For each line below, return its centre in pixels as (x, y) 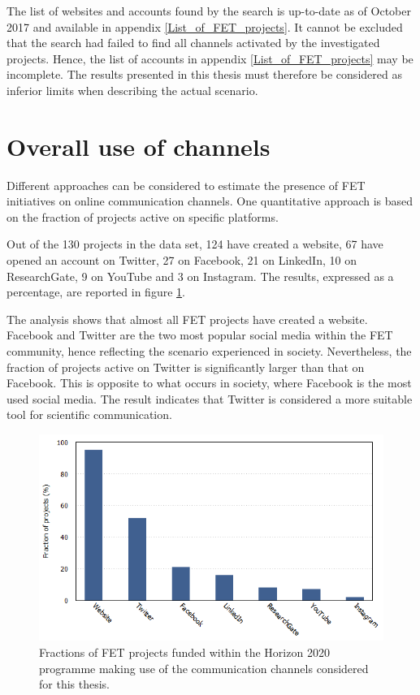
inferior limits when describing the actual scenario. (132, 90)
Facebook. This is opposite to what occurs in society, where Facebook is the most (209, 383)
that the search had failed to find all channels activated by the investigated (193, 43)
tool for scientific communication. (89, 414)
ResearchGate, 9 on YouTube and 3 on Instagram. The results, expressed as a (200, 276)
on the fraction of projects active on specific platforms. (143, 216)
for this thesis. (74, 684)
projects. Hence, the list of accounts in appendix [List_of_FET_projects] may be (210, 58)
